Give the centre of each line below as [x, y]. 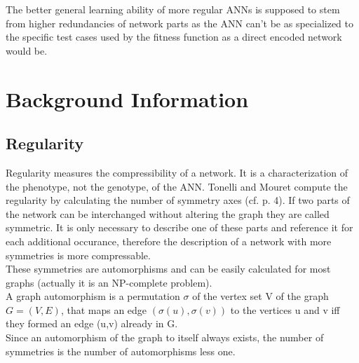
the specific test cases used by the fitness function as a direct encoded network [174, 37]
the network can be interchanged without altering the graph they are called [168, 213]
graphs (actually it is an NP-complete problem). [109, 282]
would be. [27, 50]
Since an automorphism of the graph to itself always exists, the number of [165, 337]
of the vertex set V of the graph [260, 296]
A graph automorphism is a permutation [93, 296]
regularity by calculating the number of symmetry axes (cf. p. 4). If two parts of [178, 200]
